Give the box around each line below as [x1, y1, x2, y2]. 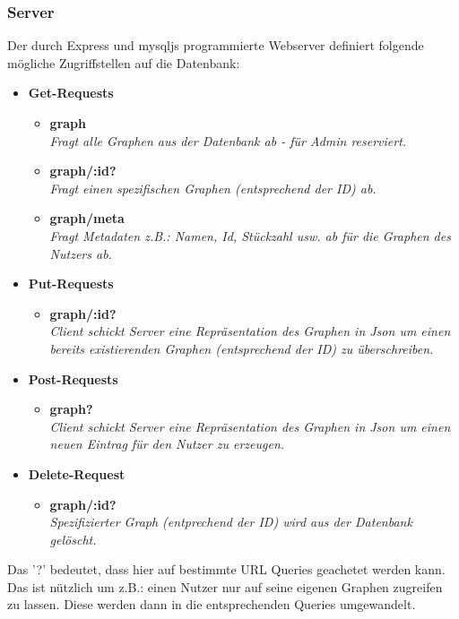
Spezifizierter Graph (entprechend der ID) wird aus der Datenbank [49, 512, 412, 531]
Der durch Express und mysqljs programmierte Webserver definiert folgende [7, 36, 424, 55]
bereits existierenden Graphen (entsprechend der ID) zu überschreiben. [49, 339, 434, 357]
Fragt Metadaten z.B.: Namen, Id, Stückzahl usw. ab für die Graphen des [49, 226, 451, 245]
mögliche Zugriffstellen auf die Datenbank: [7, 53, 240, 72]
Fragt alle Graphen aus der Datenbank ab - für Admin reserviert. [49, 131, 407, 150]
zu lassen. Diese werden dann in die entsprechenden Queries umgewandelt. [7, 595, 416, 614]
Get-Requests [28, 83, 114, 102]
